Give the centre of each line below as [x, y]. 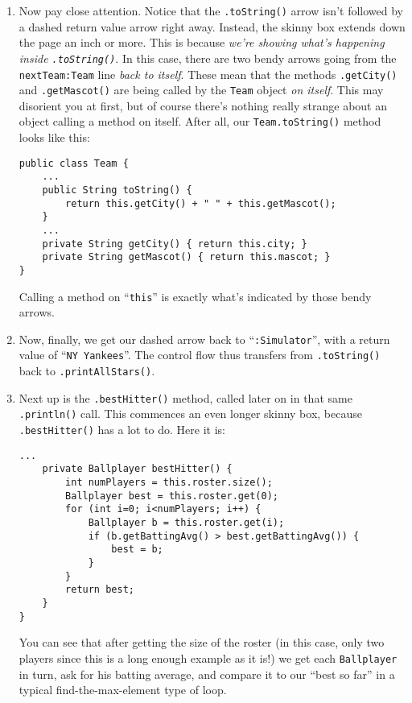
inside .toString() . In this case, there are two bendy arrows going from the [208, 58]
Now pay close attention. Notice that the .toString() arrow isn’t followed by [211, 10]
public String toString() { [117, 190]
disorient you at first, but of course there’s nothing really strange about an [203, 105]
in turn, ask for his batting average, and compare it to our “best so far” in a [207, 674]
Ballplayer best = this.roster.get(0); [172, 496]
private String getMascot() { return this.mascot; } [186, 257]
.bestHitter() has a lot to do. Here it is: [122, 430]
